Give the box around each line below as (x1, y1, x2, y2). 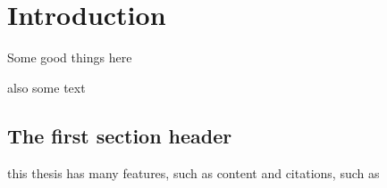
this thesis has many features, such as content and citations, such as (7, 163, 380, 182)
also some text (7, 78, 86, 96)
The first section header (7, 121, 232, 149)
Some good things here (7, 48, 132, 67)
